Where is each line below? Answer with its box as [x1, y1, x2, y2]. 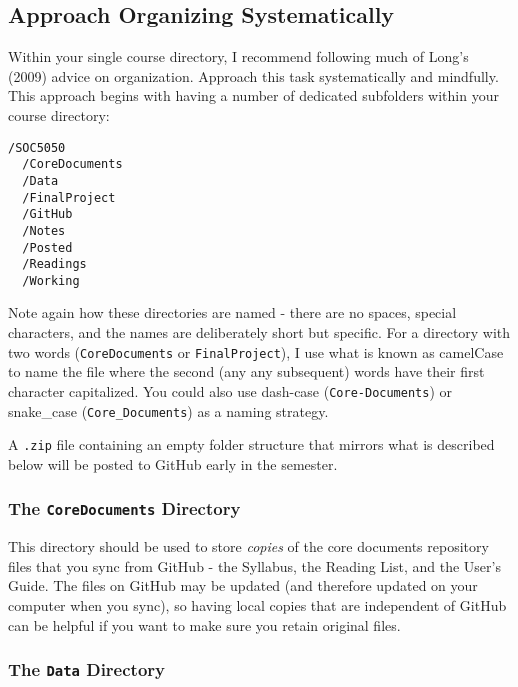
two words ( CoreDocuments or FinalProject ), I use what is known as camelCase [8, 341, 504, 362]
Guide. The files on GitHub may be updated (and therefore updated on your [8, 575, 478, 596]
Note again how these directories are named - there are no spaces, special [8, 302, 457, 323]
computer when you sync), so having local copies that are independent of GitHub [8, 595, 507, 616]
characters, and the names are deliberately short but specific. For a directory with [8, 322, 511, 343]
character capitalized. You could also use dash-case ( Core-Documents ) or [8, 380, 453, 401]
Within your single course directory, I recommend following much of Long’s [8, 46, 469, 67]
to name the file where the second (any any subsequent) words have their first [8, 361, 485, 382]
